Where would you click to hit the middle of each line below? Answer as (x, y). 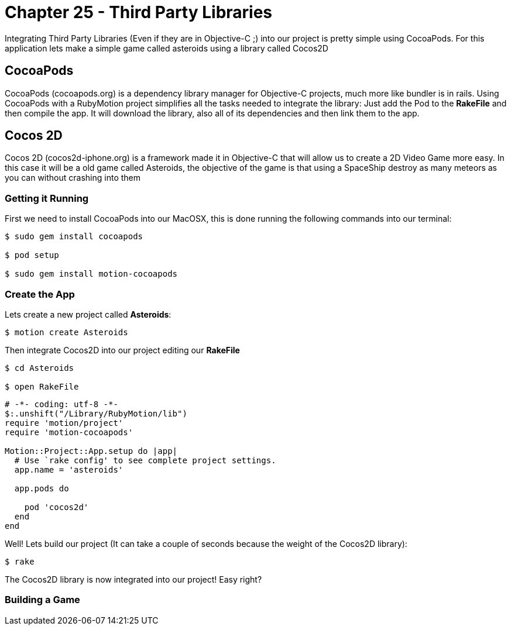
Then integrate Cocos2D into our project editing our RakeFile (122, 350)
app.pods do (42, 488)
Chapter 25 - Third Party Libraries (139, 12)
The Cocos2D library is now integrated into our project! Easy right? (133, 579)
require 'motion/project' (64, 423)
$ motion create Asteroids (66, 332)
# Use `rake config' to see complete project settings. (145, 460)
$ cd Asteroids (40, 368)
